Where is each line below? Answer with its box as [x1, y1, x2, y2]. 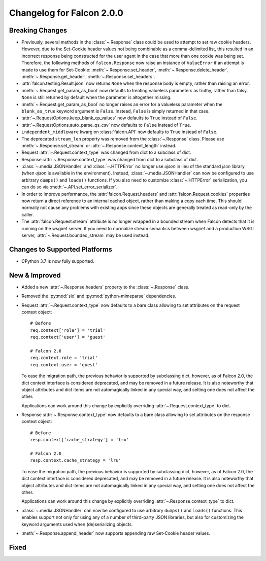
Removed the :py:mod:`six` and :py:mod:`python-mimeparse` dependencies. [21, 293, 177, 299]
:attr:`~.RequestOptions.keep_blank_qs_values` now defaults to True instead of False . [21, 115, 198, 121]
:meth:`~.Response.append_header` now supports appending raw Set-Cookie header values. [21, 530, 210, 536]
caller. [21, 211, 34, 217]
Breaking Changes [9, 26, 67, 35]
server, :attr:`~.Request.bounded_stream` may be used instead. [21, 232, 150, 238]
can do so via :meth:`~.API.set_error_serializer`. [21, 184, 118, 190]
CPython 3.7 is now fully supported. [21, 258, 95, 264]
